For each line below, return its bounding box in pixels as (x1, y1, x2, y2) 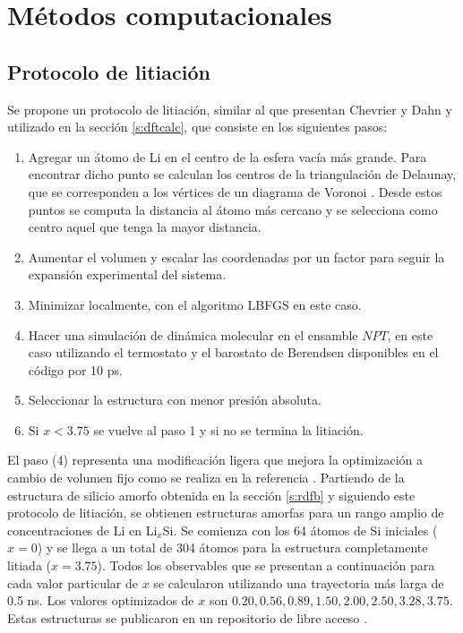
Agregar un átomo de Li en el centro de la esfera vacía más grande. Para (28, 147, 427, 166)
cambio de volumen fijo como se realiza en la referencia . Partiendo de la (7, 468, 405, 487)
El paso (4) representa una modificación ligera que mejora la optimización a (7, 450, 424, 469)
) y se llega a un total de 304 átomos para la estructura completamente (37, 538, 428, 557)
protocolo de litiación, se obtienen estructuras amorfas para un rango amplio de (7, 503, 444, 522)
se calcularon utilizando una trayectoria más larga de (153, 573, 444, 592)
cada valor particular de (7, 573, 138, 592)
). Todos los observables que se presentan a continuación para (97, 556, 435, 575)
